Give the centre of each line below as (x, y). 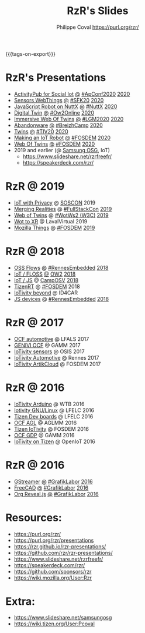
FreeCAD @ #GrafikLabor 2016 (51, 488)
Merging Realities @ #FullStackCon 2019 (63, 209)
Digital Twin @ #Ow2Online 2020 (54, 112)
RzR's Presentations (56, 78)
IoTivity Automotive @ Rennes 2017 (56, 357)
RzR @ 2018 (35, 252)
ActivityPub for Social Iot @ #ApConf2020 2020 (72, 94)
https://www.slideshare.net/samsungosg (63, 618)
